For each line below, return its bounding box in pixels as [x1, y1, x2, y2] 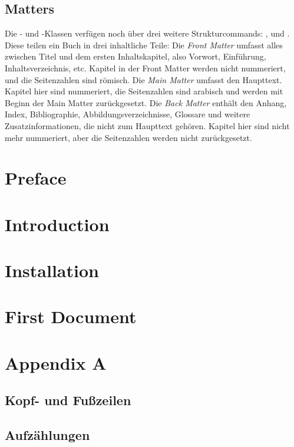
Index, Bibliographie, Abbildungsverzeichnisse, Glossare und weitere [5, 108, 250, 120]
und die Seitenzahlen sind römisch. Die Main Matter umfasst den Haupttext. [5, 73, 282, 86]
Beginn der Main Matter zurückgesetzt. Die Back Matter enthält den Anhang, [5, 96, 287, 109]
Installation [5, 258, 99, 282]
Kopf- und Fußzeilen [5, 391, 131, 409]
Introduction [5, 212, 110, 236]
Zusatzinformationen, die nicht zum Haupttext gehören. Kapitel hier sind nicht [5, 119, 290, 132]
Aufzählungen [5, 426, 90, 444]
